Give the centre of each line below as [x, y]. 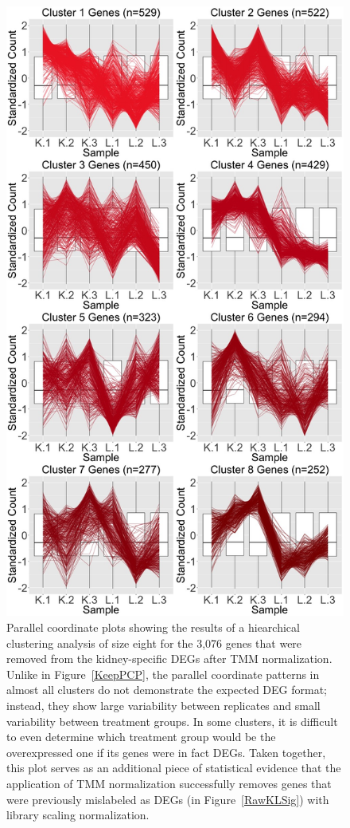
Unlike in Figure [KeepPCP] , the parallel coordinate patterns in [163, 674]
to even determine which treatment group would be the [141, 737]
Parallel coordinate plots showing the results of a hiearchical [153, 627]
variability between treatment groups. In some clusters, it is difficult [172, 721]
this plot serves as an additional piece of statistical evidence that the [174, 768]
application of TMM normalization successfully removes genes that [169, 783]
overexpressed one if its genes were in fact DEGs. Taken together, [166, 752]
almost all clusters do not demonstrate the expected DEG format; [167, 690]
